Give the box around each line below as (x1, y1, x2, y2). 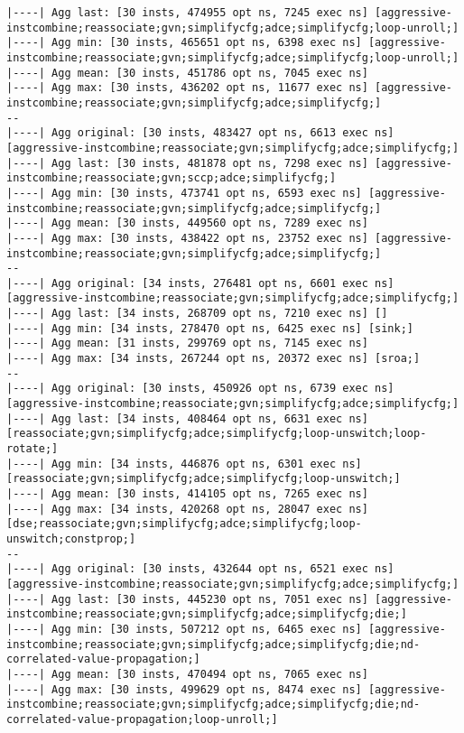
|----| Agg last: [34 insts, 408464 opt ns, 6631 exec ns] (6, 412, 368, 425)
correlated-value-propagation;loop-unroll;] (6, 712, 278, 726)
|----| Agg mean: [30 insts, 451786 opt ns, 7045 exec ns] (6, 66, 368, 79)
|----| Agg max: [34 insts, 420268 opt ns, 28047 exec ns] (6, 502, 368, 515)
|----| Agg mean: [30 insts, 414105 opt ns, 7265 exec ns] (6, 487, 368, 500)
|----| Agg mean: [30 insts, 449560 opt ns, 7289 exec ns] (6, 217, 368, 230)
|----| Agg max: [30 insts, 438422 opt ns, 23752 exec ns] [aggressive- (6, 231, 452, 245)
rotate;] (6, 442, 59, 456)
